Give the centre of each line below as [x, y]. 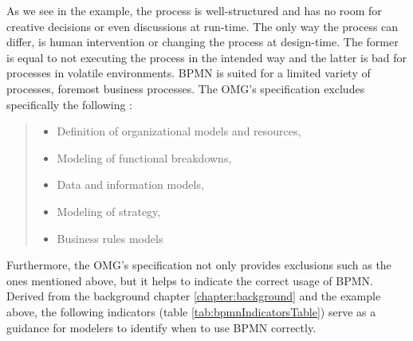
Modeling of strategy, [109, 211]
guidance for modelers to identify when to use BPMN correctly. [161, 327]
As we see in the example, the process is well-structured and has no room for [194, 10]
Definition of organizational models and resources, [179, 131]
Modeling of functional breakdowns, [144, 157]
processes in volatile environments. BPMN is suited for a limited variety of [189, 73]
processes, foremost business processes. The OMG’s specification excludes [186, 88]
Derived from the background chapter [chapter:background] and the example [194, 296]
